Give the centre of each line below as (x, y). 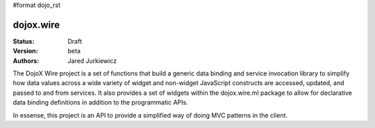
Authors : (26, 61)
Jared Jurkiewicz (92, 61)
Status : (24, 41)
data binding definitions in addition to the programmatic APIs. (100, 102)
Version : (25, 51)
